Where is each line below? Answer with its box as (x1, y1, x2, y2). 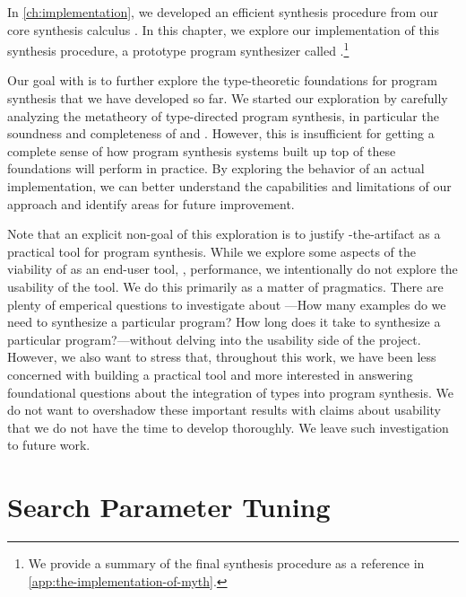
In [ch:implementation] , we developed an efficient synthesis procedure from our (7, 3, 439, 21)
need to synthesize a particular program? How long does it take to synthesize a (7, 312, 441, 331)
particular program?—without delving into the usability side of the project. (7, 329, 421, 348)
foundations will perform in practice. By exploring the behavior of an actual (7, 159, 425, 178)
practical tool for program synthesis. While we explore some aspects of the (7, 241, 417, 260)
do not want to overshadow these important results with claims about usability (7, 400, 441, 419)
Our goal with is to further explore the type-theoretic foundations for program (7, 71, 438, 90)
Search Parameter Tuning (7, 488, 331, 525)
